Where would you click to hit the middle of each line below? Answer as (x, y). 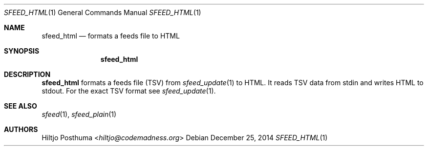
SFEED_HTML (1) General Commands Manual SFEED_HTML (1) (103, 12)
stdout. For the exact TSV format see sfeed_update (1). (129, 91)
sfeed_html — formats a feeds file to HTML (111, 36)
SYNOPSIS (22, 51)
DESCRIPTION (27, 74)
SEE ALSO (21, 106)
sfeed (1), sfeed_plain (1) (79, 114)
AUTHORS (21, 129)
